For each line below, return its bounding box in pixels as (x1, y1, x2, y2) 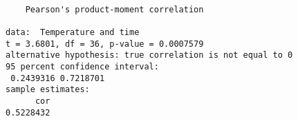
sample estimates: (6, 85, 90, 95)
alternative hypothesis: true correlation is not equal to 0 (6, 50, 293, 60)
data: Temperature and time (6, 27, 140, 37)
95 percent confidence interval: (6, 61, 159, 71)
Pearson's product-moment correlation (25, 4, 204, 14)
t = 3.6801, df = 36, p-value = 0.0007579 (6, 38, 204, 49)
